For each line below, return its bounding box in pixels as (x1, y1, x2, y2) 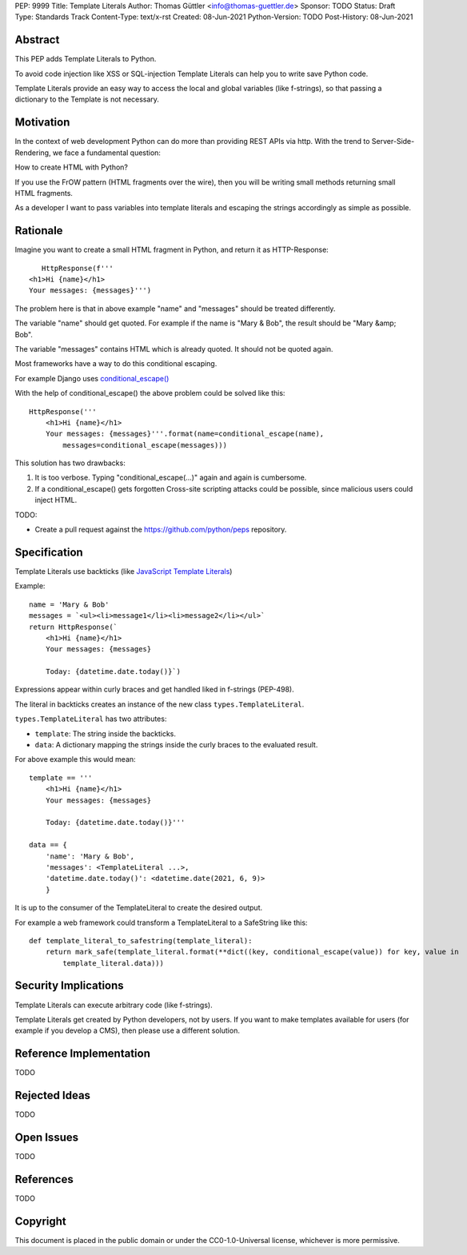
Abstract (14, 33, 60, 47)
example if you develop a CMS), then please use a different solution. (14, 1026, 240, 1035)
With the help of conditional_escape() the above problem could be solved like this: (14, 388, 285, 398)
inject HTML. (34, 496, 78, 505)
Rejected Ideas (14, 1089, 91, 1102)
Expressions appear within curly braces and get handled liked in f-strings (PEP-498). (14, 684, 295, 695)
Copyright (14, 1214, 67, 1228)
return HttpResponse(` (29, 622, 118, 631)
